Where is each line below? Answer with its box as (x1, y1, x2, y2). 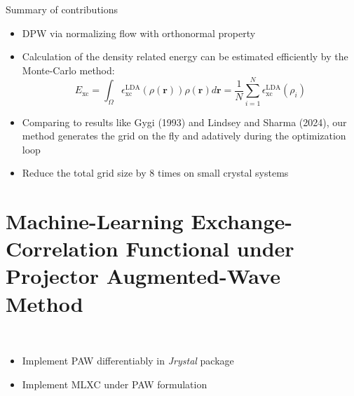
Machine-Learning (6, 207, 184, 235)
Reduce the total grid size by (22, 165, 147, 180)
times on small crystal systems (157, 165, 289, 180)
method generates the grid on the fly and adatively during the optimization (22, 128, 346, 143)
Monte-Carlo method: (22, 62, 115, 77)
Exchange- (191, 207, 293, 235)
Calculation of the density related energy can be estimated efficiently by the (22, 49, 348, 64)
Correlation (6, 234, 118, 263)
